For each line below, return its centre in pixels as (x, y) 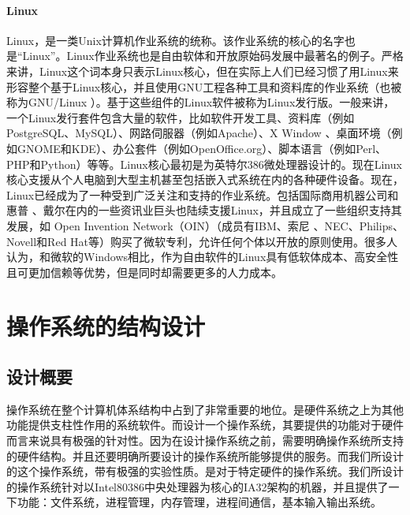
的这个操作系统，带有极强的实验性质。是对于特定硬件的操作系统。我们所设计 (205, 471)
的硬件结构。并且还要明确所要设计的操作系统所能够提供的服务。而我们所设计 (205, 455)
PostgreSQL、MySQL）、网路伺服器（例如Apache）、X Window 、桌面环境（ (199, 133)
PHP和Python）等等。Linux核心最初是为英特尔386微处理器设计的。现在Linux (204, 164)
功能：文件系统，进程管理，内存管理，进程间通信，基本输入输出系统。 (199, 502)
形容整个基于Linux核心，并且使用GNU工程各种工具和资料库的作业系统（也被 (204, 86)
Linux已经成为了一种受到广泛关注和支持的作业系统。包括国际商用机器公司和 (203, 194)
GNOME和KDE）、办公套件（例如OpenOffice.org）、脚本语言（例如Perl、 (202, 148)
